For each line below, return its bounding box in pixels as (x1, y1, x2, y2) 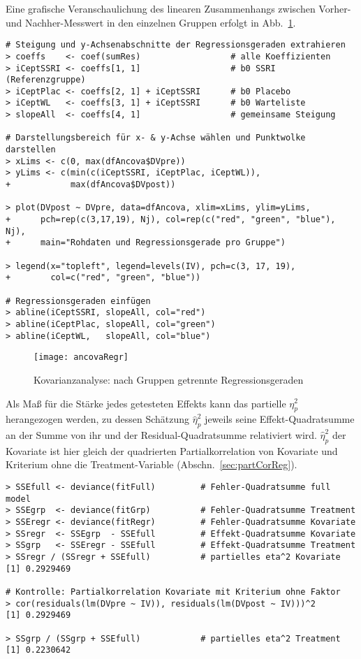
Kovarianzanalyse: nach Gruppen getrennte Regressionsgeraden (34, 372, 304, 386)
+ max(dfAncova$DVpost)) (6, 180, 176, 190)
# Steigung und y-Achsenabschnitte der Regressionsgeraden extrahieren (6, 40, 346, 50)
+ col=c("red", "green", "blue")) (6, 273, 201, 283)
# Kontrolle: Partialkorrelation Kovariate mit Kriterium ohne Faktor (6, 586, 341, 597)
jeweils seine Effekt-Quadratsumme (205, 412, 355, 426)
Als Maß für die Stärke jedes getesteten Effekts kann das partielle (6, 396, 286, 410)
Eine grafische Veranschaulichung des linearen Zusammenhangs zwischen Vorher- (6, 1, 351, 15)
